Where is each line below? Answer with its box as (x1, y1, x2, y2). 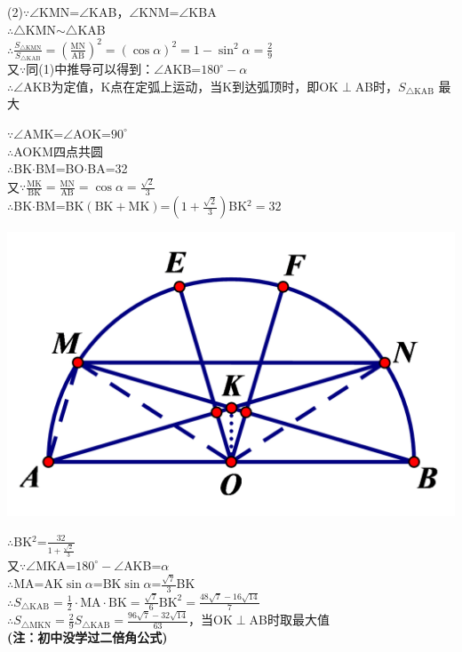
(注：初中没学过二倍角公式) (7, 627, 168, 646)
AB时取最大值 (249, 610, 330, 629)
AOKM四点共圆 (13, 141, 103, 160)
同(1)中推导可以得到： (26, 60, 155, 78)
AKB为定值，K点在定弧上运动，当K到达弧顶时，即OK (23, 76, 339, 95)
